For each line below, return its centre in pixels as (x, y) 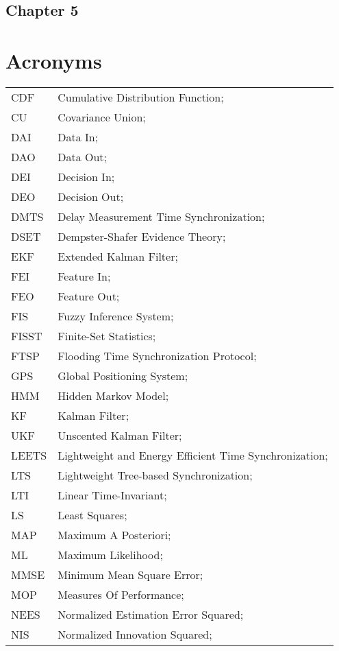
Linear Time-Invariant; (112, 495)
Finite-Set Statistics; (107, 335)
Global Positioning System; (123, 375)
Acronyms (54, 60)
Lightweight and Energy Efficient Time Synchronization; (193, 455)
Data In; (78, 137)
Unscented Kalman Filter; (120, 435)
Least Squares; (92, 514)
